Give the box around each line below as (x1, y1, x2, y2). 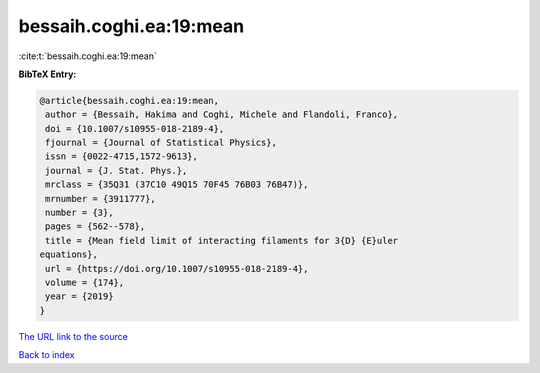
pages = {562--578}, (45, 221, 146, 232)
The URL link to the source (18, 330, 129, 342)
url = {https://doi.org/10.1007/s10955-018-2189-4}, (45, 263, 309, 274)
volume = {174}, (45, 277, 125, 288)
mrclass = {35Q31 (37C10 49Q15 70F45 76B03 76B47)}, (45, 179, 309, 190)
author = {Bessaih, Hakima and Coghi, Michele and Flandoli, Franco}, (45, 109, 399, 120)
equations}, (39, 249, 99, 260)
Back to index (18, 349, 75, 361)
